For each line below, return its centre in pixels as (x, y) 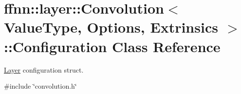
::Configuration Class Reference (112, 46)
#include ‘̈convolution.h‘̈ (40, 86)
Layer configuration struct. (44, 69)
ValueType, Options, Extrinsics (111, 27)
